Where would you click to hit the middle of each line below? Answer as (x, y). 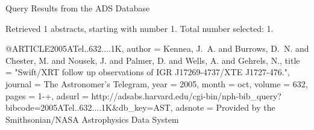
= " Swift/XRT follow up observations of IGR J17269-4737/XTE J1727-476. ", (148, 72)
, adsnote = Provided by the (223, 107)
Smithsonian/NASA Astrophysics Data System (92, 119)
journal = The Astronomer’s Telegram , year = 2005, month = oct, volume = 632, (157, 83)
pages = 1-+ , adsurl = (47, 95)
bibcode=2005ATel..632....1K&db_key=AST (88, 107)
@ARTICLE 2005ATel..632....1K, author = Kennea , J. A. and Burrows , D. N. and (157, 48)
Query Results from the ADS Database (78, 8)
